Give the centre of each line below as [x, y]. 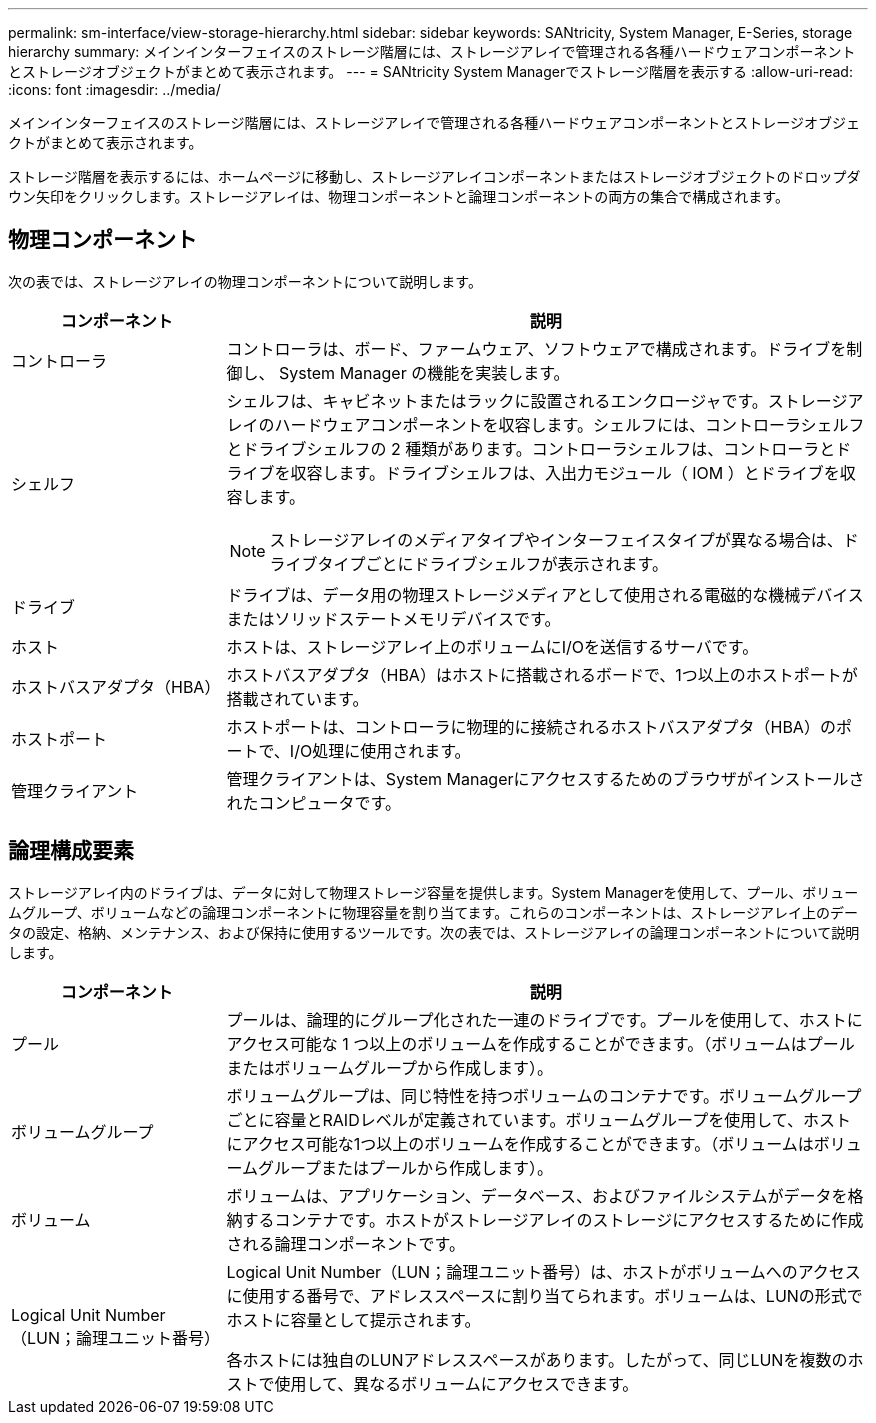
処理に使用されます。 [391, 750]
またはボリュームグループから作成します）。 [390, 1067]
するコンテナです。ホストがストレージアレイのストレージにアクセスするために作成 [553, 1219]
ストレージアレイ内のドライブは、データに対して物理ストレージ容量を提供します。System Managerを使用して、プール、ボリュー [433, 892]
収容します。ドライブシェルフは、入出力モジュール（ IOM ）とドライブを [565, 472]
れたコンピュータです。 [313, 802]
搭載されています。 [297, 698]
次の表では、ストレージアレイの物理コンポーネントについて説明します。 [245, 281]
